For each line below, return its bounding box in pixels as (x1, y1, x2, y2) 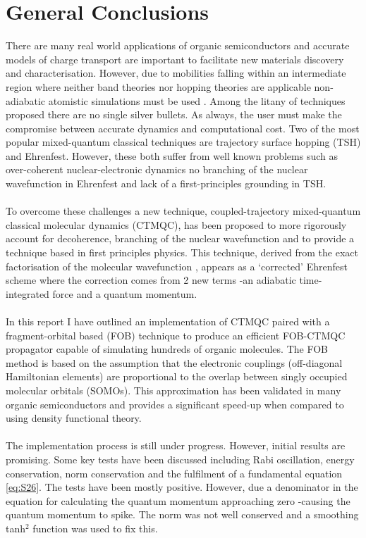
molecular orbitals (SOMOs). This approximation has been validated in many (6, 382, 341, 397)
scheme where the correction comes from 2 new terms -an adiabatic (6, 273, 296, 287)
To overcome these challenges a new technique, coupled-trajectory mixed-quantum (6, 204, 361, 218)
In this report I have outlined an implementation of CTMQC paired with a (6, 314, 330, 328)
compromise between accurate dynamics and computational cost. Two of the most (6, 120, 360, 135)
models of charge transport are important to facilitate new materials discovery (6, 51, 344, 66)
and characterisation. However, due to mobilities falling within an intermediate (6, 65, 346, 80)
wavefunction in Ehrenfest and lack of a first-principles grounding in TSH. (6, 176, 327, 191)
